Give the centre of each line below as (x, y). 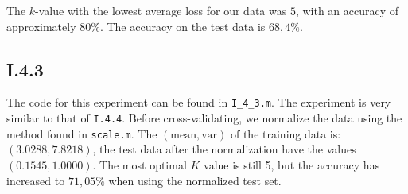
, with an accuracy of (347, 10)
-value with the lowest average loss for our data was (161, 10)
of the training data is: (286, 133)
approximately (41, 26)
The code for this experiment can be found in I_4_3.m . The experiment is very (199, 102)
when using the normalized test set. (195, 180)
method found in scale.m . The (82, 133)
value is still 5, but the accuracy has (292, 164)
